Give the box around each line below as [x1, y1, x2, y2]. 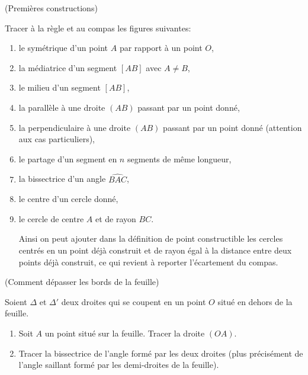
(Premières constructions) [5, 2, 98, 14]
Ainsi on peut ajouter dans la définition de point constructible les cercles [18, 232, 283, 245]
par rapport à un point [119, 41, 203, 54]
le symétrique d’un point [18, 41, 108, 54]
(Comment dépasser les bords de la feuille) [5, 275, 159, 288]
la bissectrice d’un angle [18, 172, 106, 185]
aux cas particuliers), [18, 133, 95, 145]
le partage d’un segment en [18, 152, 117, 165]
